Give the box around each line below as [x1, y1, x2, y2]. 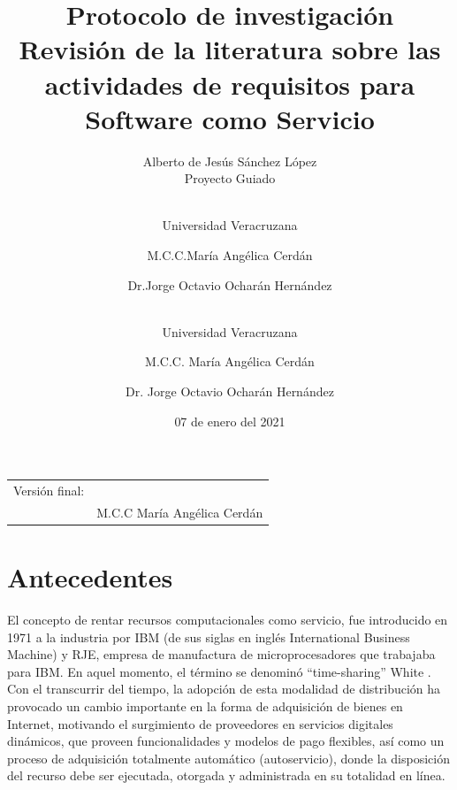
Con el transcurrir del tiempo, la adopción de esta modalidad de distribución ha [7, 679, 441, 698]
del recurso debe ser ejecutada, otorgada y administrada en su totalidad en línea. [7, 766, 446, 785]
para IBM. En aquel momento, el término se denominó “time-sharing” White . [7, 662, 431, 680]
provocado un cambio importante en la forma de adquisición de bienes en [7, 697, 403, 715]
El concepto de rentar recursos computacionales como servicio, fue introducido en [7, 610, 448, 629]
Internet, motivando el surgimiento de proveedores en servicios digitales [7, 714, 393, 732]
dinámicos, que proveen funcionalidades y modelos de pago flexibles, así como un [7, 732, 445, 750]
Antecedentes [7, 559, 173, 595]
